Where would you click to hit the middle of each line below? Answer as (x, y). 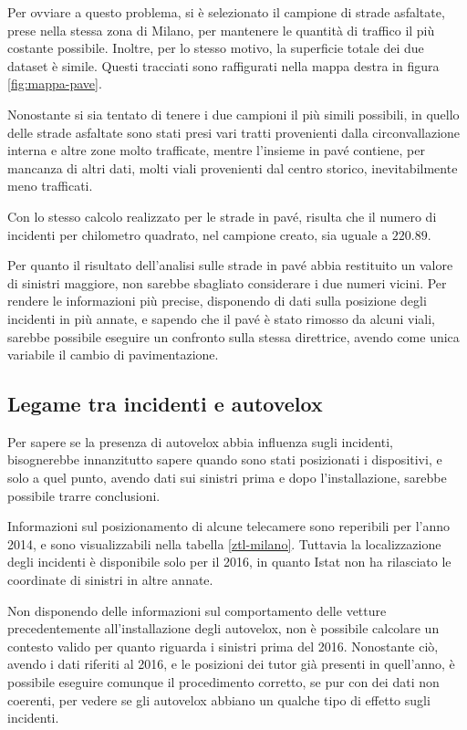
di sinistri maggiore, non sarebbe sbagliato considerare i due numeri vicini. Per (227, 282)
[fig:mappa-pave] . (55, 83)
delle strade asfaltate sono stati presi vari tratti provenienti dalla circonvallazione (234, 132)
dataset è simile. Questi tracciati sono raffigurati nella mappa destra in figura (223, 65)
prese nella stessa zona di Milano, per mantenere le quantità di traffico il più (221, 30)
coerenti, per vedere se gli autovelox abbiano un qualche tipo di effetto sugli (219, 699)
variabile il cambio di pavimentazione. (113, 355)
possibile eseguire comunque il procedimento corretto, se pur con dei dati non (223, 682)
